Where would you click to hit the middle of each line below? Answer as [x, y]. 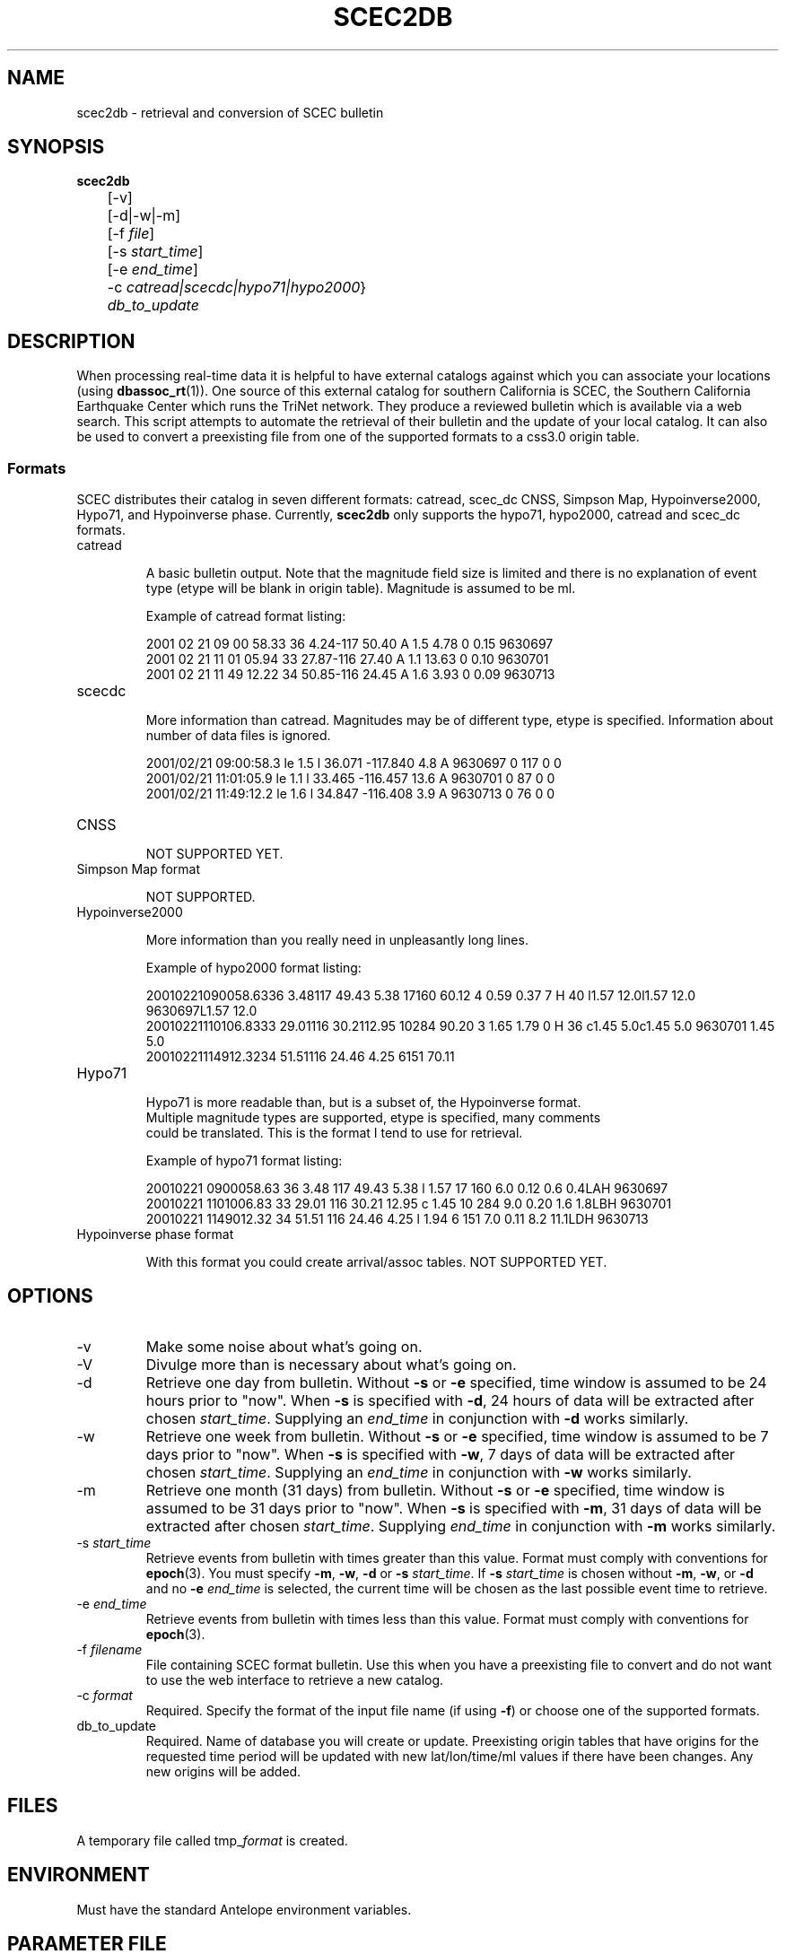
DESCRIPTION [71, 341]
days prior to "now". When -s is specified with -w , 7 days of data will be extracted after [440, 1454]
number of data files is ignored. [238, 736]
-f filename [109, 1649]
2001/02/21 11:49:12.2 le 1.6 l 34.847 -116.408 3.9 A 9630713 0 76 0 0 [350, 794]
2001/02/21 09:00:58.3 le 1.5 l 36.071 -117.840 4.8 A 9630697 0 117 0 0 [354, 763]
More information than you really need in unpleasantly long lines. [337, 940]
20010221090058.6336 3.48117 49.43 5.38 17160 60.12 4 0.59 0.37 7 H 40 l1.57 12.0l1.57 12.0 [421, 996]
